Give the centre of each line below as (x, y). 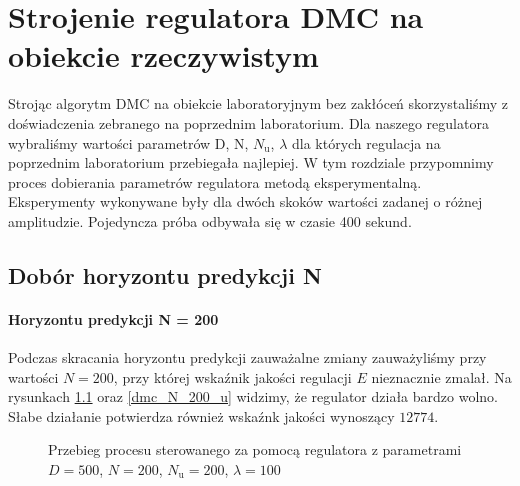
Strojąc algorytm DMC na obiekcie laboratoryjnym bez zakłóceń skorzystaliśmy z (258, 103)
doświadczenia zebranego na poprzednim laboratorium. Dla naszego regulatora (248, 122)
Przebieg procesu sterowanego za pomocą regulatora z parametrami (255, 449)
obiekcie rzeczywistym (163, 55)
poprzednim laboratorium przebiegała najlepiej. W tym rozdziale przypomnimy (251, 162)
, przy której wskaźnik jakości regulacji (232, 376)
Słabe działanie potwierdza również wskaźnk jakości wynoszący (201, 415)
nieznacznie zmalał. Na (441, 376)
